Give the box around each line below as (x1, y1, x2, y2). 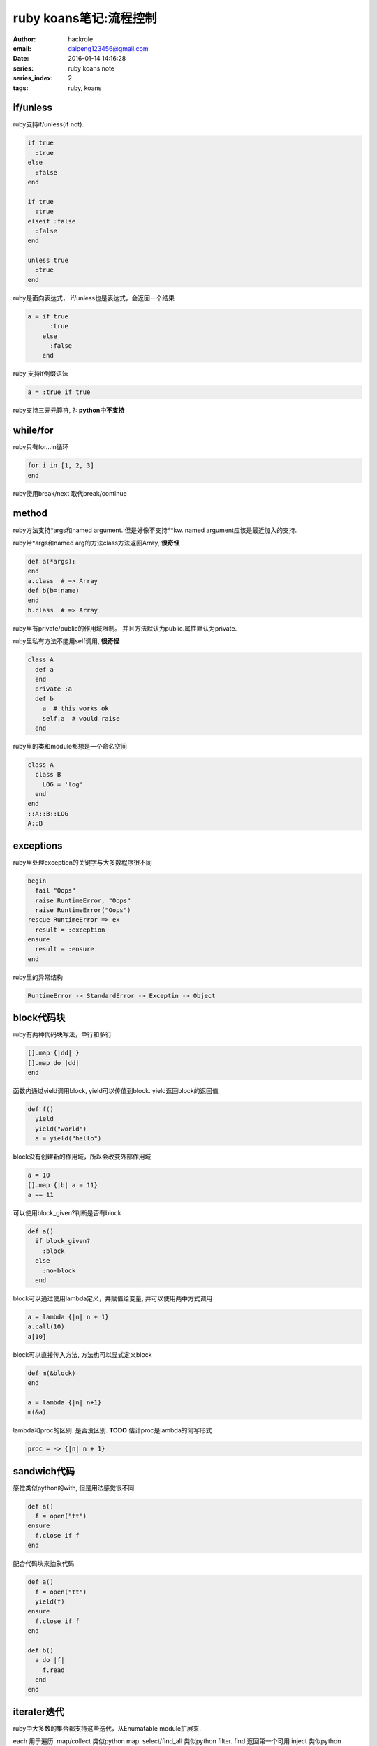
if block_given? (35, 1237, 91, 1245)
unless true (27, 256, 69, 265)
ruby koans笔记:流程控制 (13, 10, 157, 26)
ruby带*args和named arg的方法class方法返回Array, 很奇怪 (13, 538, 180, 547)
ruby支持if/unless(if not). (13, 120, 84, 129)
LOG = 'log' (42, 780, 84, 788)
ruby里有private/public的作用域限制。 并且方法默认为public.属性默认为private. (13, 624, 237, 632)
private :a (35, 685, 73, 693)
